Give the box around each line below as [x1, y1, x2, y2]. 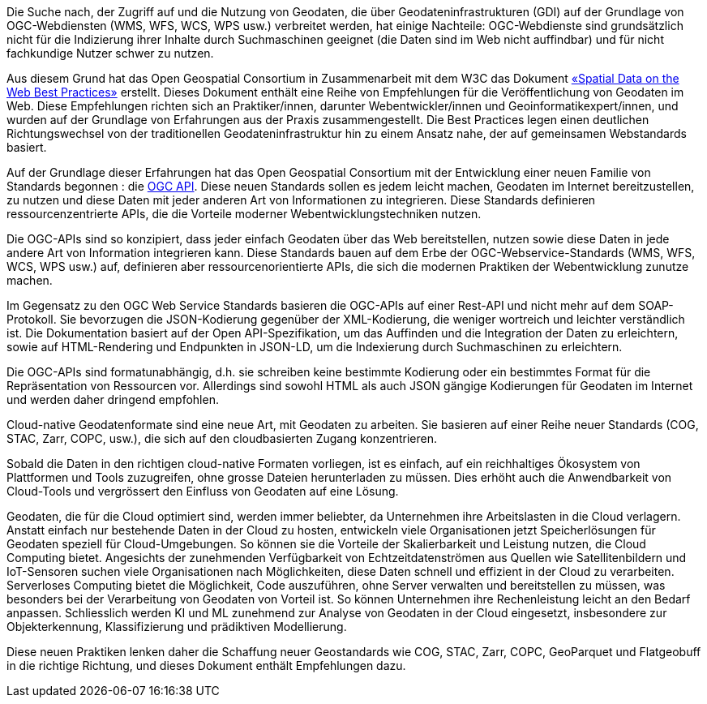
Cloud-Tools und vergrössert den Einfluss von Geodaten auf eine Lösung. [6, 484, 399, 498]
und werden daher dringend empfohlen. [6, 393, 219, 406]
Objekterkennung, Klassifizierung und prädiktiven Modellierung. [6, 620, 347, 633]
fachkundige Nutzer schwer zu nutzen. [6, 46, 214, 60]
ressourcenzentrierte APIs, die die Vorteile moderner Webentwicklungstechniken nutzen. [6, 207, 482, 221]
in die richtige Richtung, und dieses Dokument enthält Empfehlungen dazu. [6, 659, 406, 672]
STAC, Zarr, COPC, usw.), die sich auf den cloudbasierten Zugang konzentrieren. [6, 431, 438, 445]
